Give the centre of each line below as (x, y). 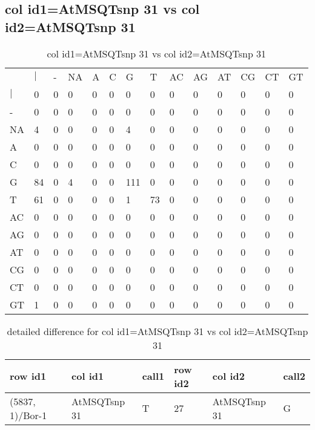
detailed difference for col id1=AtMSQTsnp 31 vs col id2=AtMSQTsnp (157, 331)
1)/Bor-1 (28, 415)
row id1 (28, 376)
